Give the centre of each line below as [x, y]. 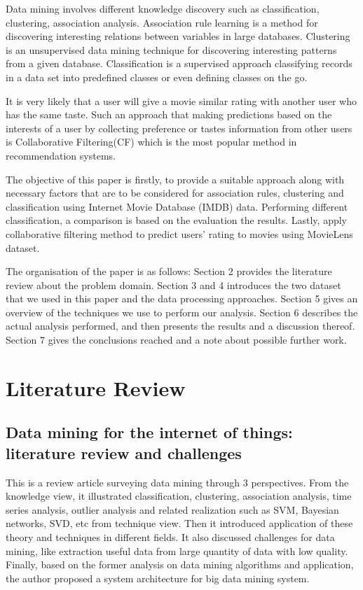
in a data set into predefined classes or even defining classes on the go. [157, 77]
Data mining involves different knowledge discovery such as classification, [163, 8]
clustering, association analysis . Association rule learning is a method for [162, 22]
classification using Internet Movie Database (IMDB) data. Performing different [177, 206]
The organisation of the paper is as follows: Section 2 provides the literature [169, 271]
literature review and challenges [124, 452]
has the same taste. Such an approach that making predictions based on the [169, 114]
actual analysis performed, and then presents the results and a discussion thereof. [180, 326]
